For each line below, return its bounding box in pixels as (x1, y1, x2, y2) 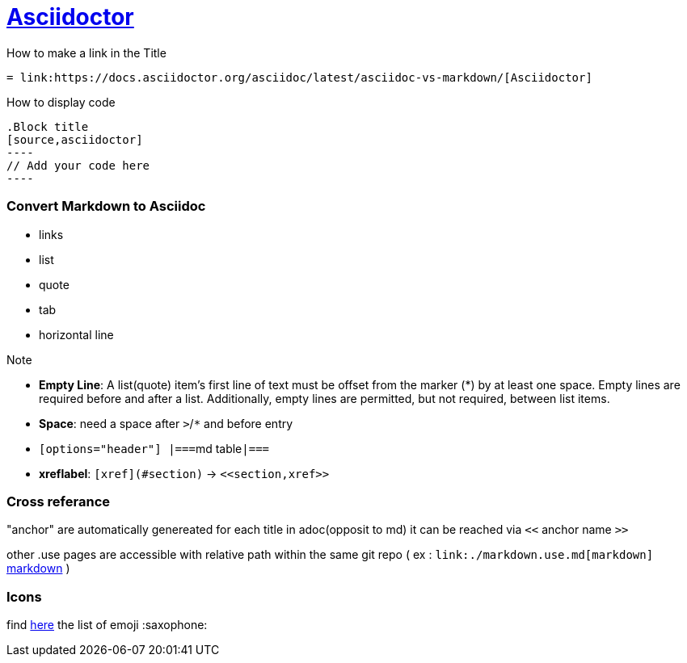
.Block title (6, 120, 89, 133)
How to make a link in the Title (6, 45, 166, 60)
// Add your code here (6, 158, 150, 172)
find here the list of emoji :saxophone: (6, 618, 208, 632)
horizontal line (39, 327, 114, 342)
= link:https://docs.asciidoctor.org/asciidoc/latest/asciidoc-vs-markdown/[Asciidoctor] (6, 70, 592, 84)
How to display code (6, 94, 116, 109)
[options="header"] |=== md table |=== (39, 441, 270, 455)
